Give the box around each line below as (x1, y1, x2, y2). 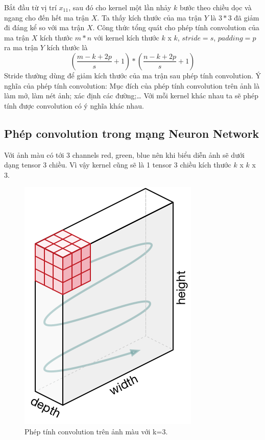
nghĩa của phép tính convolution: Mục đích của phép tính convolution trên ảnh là (4, 80, 260, 91)
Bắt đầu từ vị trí (4, 2, 57, 12)
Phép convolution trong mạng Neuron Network (4, 125, 259, 141)
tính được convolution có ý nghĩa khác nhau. (4, 100, 144, 111)
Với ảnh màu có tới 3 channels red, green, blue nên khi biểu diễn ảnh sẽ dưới (4, 149, 245, 160)
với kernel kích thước (93, 32, 159, 43)
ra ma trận (4, 42, 38, 53)
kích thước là (46, 42, 88, 53)
